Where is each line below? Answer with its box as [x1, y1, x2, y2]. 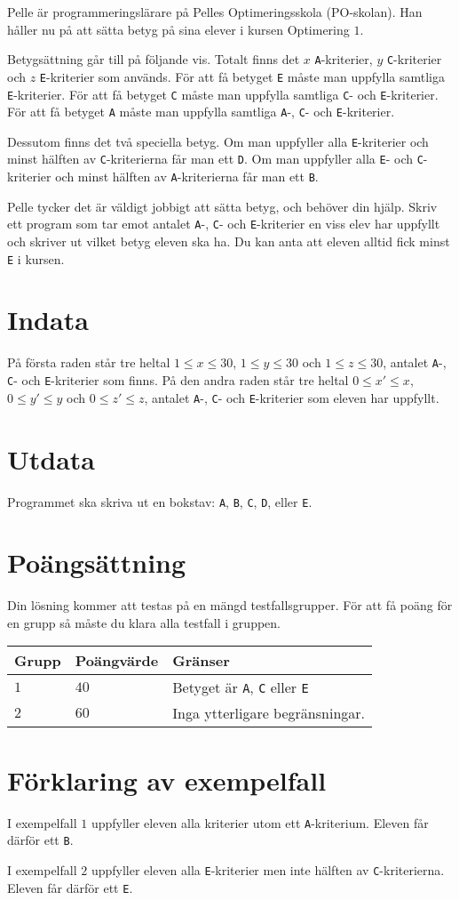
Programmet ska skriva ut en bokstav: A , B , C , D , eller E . [7, 492, 313, 510]
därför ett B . [7, 831, 74, 849]
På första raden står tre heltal [7, 353, 170, 372]
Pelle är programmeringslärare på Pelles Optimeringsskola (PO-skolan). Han [7, 3, 423, 20]
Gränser [172, 650, 230, 671]
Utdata [7, 440, 96, 477]
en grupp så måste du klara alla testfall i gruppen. [7, 613, 281, 631]
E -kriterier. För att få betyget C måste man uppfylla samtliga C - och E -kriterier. [7, 84, 439, 103]
